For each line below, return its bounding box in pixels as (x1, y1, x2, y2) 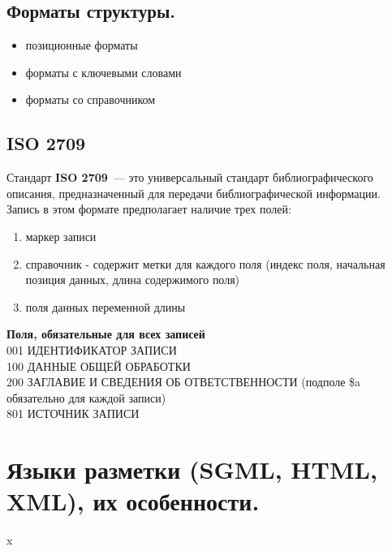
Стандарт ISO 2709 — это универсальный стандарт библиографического (6, 169, 373, 186)
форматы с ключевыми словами (25, 63, 182, 80)
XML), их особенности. (6, 484, 260, 518)
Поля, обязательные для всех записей (6, 325, 205, 342)
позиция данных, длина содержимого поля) (25, 271, 240, 288)
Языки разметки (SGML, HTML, (6, 453, 377, 486)
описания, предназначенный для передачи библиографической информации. (6, 184, 381, 201)
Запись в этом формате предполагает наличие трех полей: (6, 200, 291, 217)
